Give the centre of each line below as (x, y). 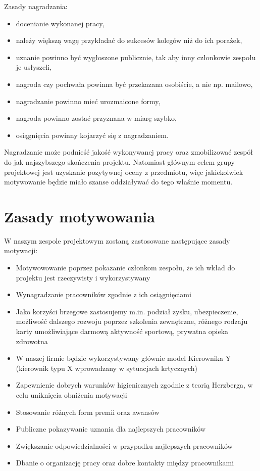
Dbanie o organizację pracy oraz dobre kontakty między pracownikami (125, 463)
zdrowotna (32, 341)
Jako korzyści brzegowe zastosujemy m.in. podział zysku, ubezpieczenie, (127, 311)
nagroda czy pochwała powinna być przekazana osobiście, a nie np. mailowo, (134, 84)
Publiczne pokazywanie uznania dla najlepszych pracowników (111, 429)
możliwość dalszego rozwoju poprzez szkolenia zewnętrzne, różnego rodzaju (132, 321)
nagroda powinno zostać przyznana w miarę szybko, (96, 118)
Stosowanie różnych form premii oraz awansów (88, 412)
